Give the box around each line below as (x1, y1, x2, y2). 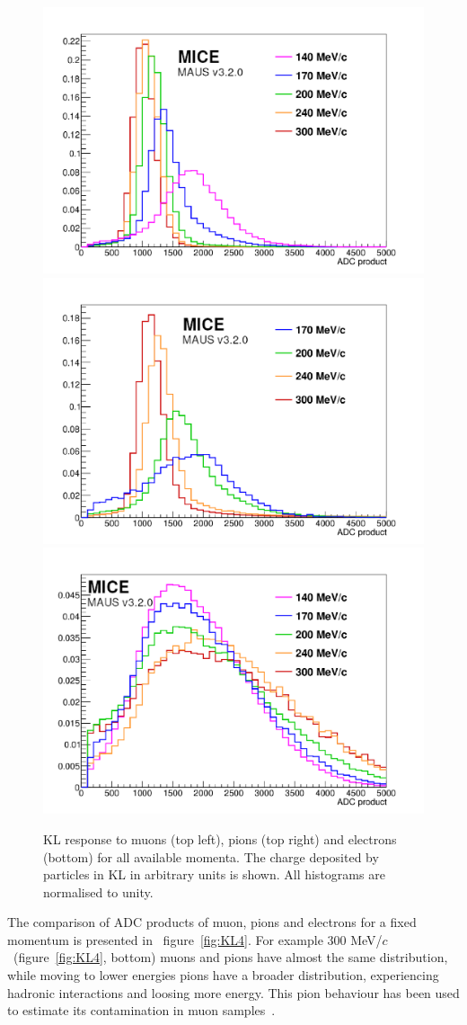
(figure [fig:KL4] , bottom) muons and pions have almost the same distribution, (13, 948, 448, 967)
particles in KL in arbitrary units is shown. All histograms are (43, 865, 385, 884)
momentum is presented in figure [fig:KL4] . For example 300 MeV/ (7, 930, 383, 949)
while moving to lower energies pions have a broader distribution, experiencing (7, 966, 439, 985)
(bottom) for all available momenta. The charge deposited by (43, 847, 379, 866)
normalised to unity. (43, 882, 154, 901)
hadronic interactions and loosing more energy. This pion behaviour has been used (7, 983, 460, 1002)
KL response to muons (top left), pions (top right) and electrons (43, 829, 397, 848)
